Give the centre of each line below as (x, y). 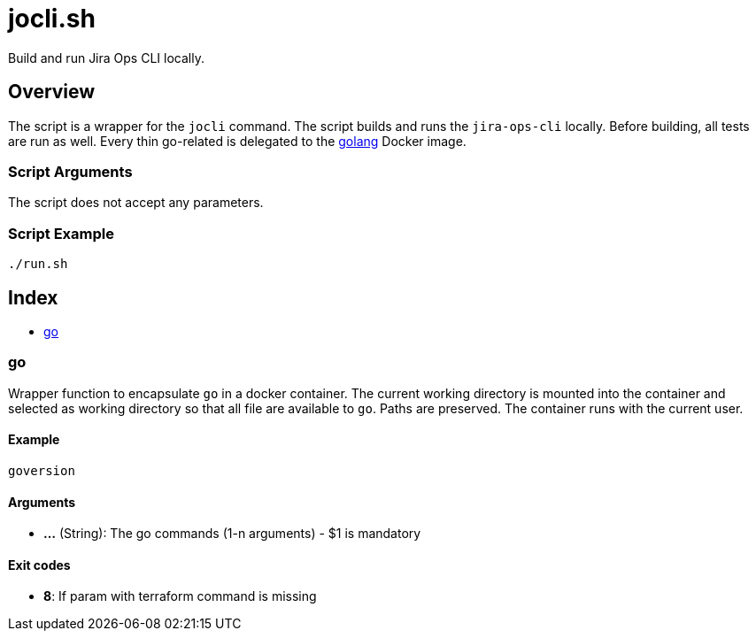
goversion (42, 470)
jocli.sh (52, 19)
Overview (52, 92)
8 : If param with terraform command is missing (180, 596)
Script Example (61, 233)
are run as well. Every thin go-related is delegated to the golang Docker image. (237, 141)
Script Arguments (70, 171)
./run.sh (38, 264)
